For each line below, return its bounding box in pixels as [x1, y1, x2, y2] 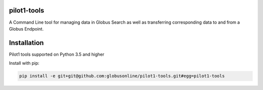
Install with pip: [9, 60, 39, 66]
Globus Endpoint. [9, 26, 44, 31]
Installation [9, 39, 44, 47]
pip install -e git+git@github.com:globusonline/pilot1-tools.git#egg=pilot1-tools [19, 73, 225, 79]
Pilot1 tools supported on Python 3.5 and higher [9, 51, 105, 57]
